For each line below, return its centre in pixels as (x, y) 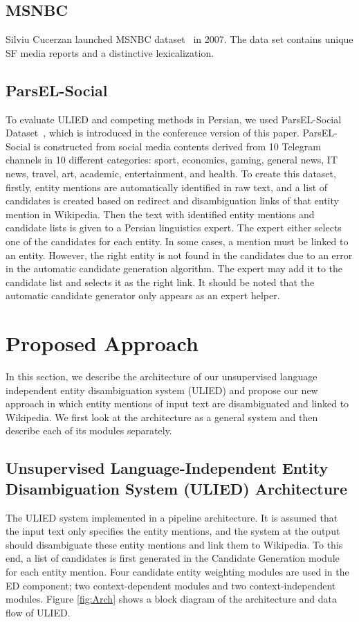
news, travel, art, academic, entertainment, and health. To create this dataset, (171, 173)
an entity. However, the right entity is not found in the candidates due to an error (179, 255)
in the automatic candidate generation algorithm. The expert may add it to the (174, 268)
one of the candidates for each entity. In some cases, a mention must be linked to (177, 241)
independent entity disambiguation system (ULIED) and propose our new (162, 390)
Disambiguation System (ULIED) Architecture (177, 488)
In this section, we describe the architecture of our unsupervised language (162, 376)
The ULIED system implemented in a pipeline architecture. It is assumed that (172, 517)
